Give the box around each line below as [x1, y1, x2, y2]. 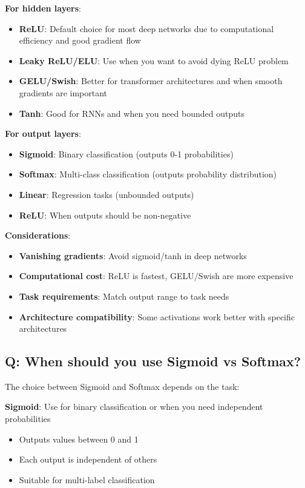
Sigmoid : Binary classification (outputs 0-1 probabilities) [19, 147, 234, 160]
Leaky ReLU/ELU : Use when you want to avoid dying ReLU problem [19, 54, 289, 67]
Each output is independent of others [19, 453, 157, 466]
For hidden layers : [5, 2, 81, 14]
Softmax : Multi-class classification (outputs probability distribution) [19, 168, 277, 180]
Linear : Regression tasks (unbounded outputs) [19, 188, 194, 200]
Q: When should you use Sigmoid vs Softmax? [5, 352, 301, 371]
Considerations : [5, 229, 71, 242]
